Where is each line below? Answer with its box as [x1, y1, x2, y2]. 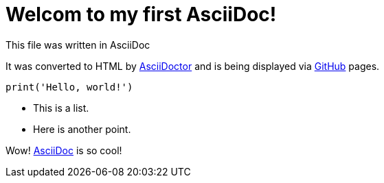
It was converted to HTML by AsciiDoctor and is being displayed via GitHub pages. [5, 60, 380, 72]
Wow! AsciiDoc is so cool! [5, 144, 122, 156]
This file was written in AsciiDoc [5, 38, 150, 51]
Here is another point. [33, 123, 131, 135]
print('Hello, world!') [5, 81, 133, 93]
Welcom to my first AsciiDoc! [5, 3, 277, 26]
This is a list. [33, 101, 89, 114]
